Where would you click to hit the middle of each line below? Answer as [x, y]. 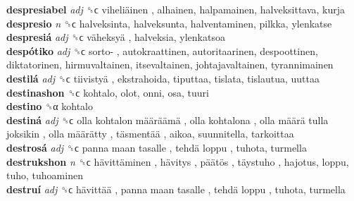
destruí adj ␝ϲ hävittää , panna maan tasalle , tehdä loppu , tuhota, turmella [176, 189]
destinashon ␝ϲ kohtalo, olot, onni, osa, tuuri [108, 92]
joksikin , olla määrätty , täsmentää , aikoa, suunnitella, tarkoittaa [150, 134]
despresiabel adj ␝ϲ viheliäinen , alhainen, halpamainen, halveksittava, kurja [176, 9]
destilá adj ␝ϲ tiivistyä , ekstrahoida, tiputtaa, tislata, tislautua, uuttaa [163, 78]
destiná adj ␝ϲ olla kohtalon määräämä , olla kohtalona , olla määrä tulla [167, 120]
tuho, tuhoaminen [45, 175]
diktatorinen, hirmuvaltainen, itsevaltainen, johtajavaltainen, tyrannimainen [170, 65]
